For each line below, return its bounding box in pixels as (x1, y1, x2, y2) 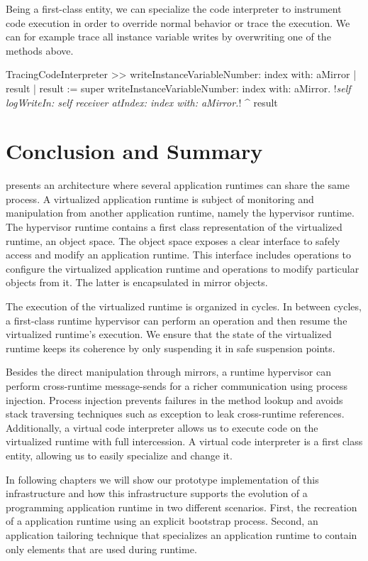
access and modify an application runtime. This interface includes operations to (6, 247, 352, 262)
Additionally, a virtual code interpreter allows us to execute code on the (6, 420, 318, 435)
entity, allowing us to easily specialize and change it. (6, 447, 233, 462)
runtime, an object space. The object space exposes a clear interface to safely (6, 233, 340, 248)
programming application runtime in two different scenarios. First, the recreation (6, 499, 357, 514)
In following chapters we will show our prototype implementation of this (6, 472, 319, 486)
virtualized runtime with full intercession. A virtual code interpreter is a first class (6, 434, 363, 449)
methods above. (6, 43, 74, 58)
